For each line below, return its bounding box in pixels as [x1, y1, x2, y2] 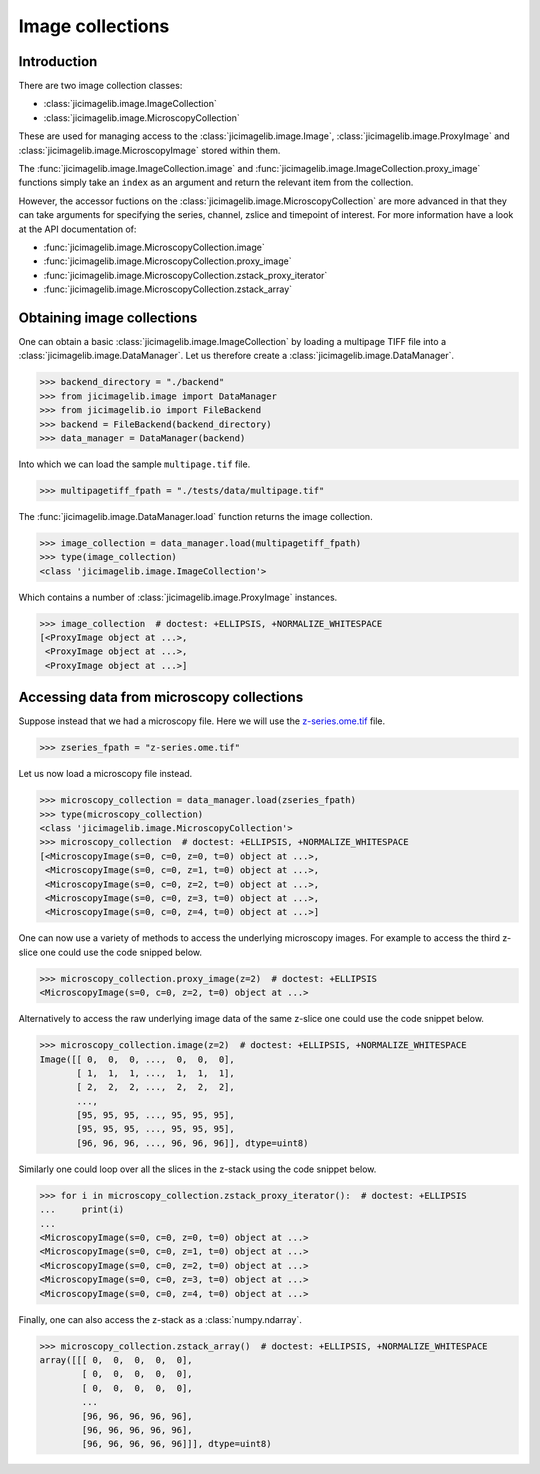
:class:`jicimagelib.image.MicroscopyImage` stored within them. [18, 144, 281, 156]
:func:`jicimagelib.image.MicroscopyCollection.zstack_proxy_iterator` [43, 269, 328, 281]
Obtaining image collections [18, 309, 198, 326]
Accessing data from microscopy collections [18, 689, 304, 706]
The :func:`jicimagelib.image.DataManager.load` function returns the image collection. [18, 510, 374, 522]
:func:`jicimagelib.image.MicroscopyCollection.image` [43, 241, 265, 253]
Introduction [18, 53, 98, 70]
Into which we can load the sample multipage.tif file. [18, 458, 251, 470]
